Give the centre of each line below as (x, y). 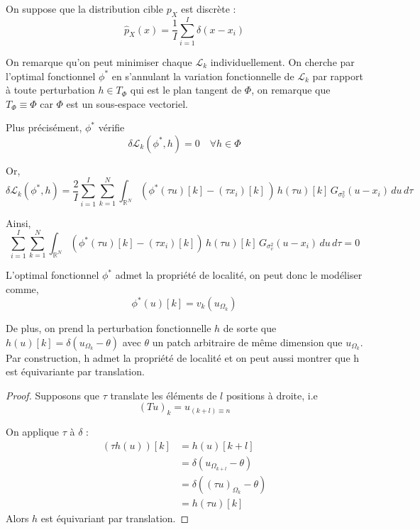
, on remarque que (291, 90)
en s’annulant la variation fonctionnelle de (203, 76)
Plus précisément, (44, 127)
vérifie (111, 127)
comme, (22, 288)
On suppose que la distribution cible (84, 9)
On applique (33, 432)
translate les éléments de (164, 395)
